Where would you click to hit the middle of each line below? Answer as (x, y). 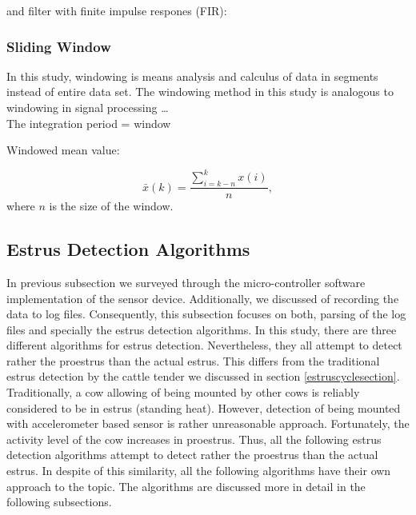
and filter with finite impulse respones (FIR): (117, 10)
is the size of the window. (111, 206)
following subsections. (59, 502)
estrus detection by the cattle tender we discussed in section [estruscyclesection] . (203, 376)
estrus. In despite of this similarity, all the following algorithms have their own (199, 471)
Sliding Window (59, 46)
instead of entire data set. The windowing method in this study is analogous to (200, 92)
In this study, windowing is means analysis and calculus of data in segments (192, 76)
